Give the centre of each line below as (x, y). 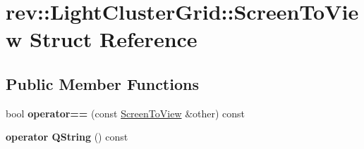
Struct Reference (113, 39)
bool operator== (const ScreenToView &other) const (126, 113)
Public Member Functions (102, 83)
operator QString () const (67, 137)
